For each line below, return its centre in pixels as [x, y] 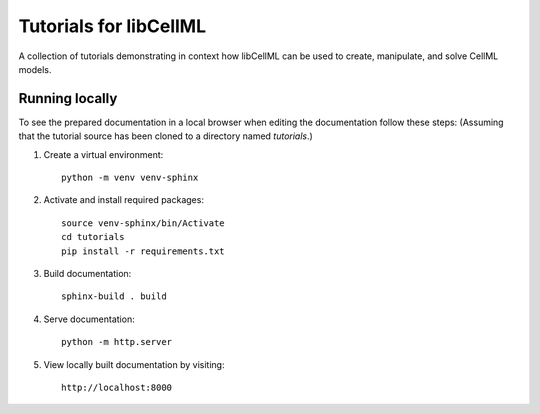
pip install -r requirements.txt [143, 251]
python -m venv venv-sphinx [130, 178]
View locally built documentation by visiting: [134, 364]
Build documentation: [87, 273]
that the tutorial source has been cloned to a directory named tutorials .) [166, 136]
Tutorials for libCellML [112, 26]
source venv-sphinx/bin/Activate [143, 223]
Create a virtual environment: [103, 154]
